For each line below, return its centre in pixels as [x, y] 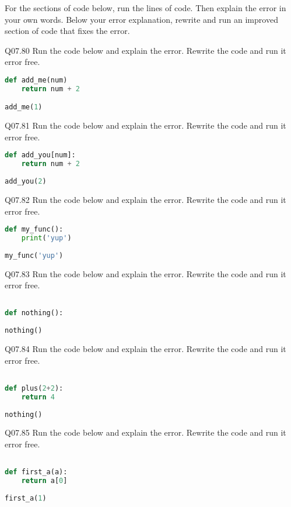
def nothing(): [34, 313]
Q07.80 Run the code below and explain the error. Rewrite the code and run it [145, 50]
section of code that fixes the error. [67, 31]
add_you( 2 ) [26, 182]
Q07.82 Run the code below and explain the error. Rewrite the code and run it [145, 199]
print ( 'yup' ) [46, 238]
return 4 [38, 397]
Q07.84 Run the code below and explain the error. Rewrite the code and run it [145, 349]
